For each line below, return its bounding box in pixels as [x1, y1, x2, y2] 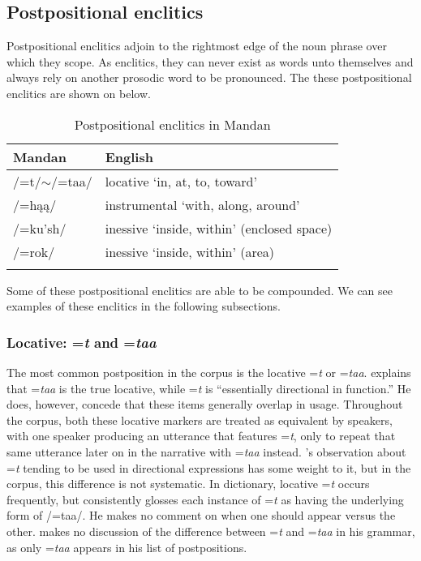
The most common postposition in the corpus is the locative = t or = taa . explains [6, 363, 411, 380]
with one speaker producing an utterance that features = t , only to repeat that [6, 427, 396, 444]
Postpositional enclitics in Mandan [74, 114, 271, 134]
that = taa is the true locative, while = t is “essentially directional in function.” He [6, 379, 411, 396]
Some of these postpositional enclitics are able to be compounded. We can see [6, 281, 393, 298]
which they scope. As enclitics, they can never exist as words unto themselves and [6, 53, 414, 70]
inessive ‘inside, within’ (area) [105, 242, 275, 261]
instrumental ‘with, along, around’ [105, 195, 300, 214]
